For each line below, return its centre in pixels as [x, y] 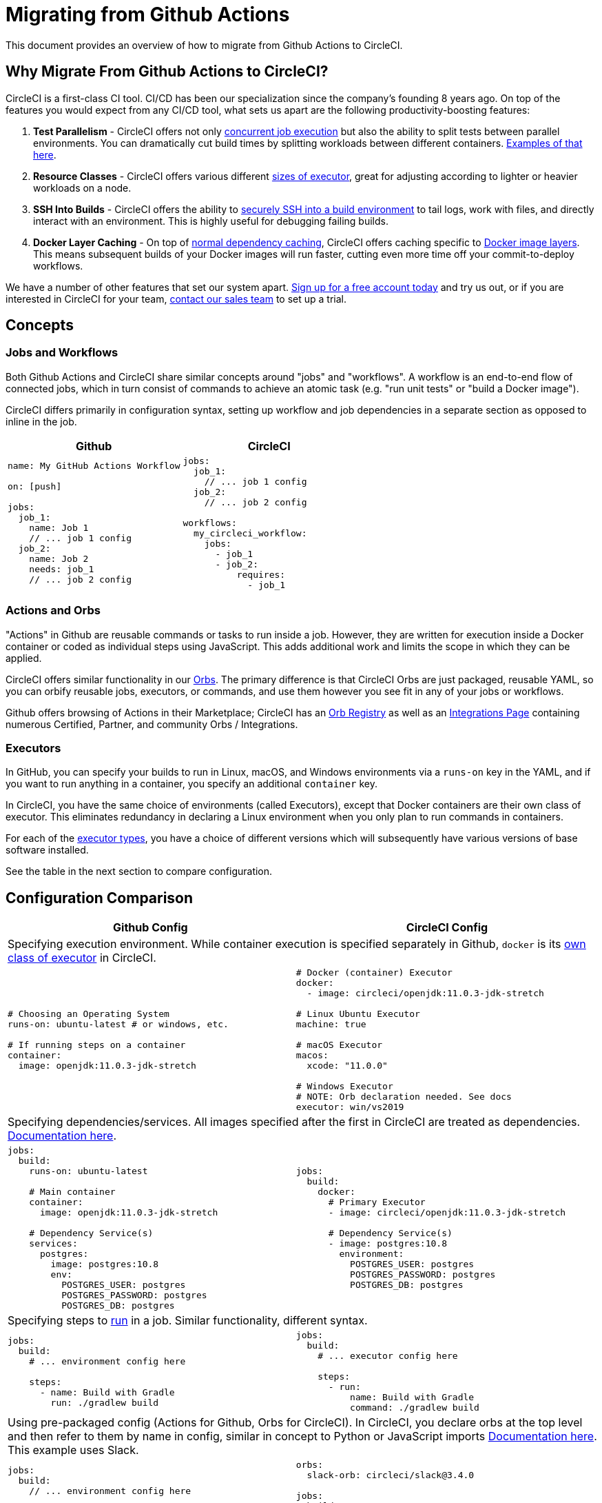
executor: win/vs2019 [350, 1107]
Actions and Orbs [53, 611]
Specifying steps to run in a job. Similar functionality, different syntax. [188, 1321]
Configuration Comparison [100, 898]
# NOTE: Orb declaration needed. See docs [404, 1097]
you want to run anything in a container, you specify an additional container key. [191, 784]
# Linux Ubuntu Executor [358, 1014]
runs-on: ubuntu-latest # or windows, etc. [118, 1025]
